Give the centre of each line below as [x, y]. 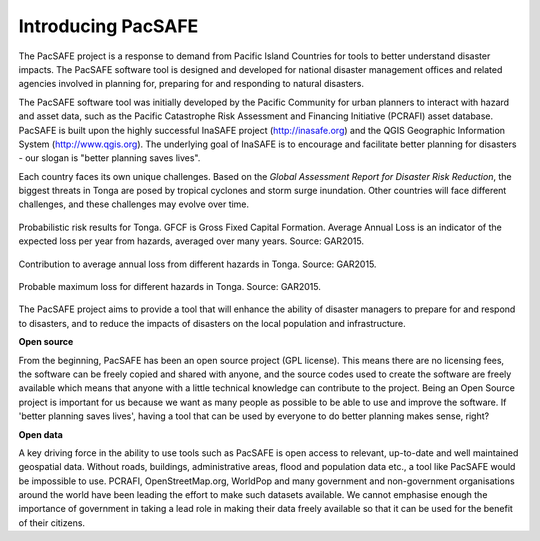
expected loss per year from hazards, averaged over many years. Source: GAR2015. [191, 241]
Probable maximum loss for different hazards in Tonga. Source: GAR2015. [170, 287]
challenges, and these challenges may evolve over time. [134, 204]
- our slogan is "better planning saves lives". [109, 158]
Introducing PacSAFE [108, 26]
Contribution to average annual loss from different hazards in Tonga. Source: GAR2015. [197, 264]
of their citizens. [51, 522]
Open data [41, 434]
